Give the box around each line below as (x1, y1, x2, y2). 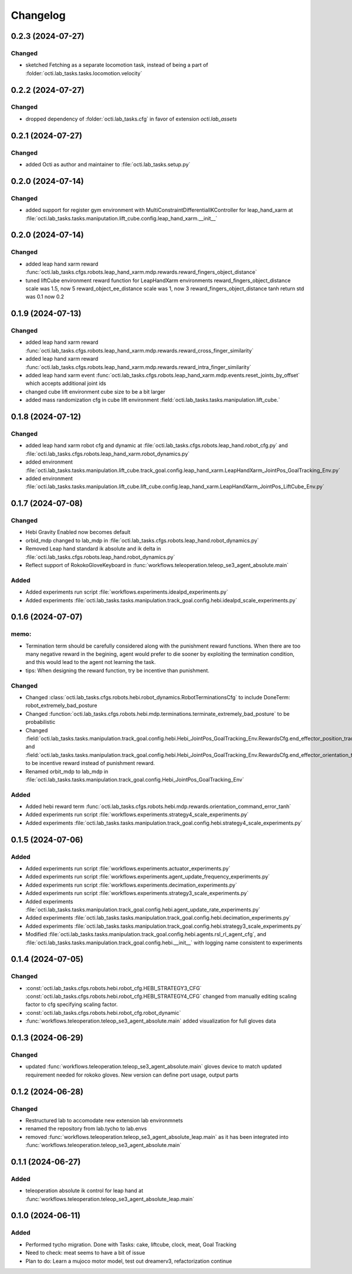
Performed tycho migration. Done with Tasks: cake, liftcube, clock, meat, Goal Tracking (25, 1241, 237, 1248)
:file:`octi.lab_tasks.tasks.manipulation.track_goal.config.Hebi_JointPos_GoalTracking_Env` (25, 776, 245, 783)
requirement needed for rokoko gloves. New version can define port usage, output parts (25, 1071, 239, 1078)
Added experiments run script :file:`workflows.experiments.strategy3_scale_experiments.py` (25, 890, 249, 897)
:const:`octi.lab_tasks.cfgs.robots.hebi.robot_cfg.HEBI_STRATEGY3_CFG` (25, 984, 202, 991)
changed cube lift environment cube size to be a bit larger (25, 388, 165, 395)
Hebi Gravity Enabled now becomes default (25, 529, 131, 536)
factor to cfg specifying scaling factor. (25, 1001, 118, 1008)
